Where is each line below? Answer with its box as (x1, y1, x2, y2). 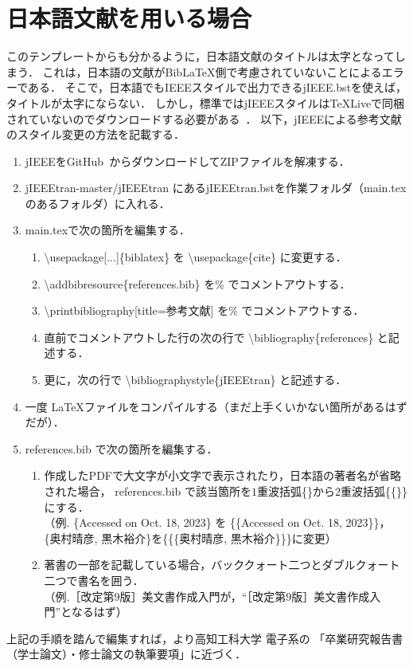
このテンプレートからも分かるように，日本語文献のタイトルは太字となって (6, 48, 395, 65)
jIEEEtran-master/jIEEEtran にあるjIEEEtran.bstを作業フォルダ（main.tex (25, 179, 407, 196)
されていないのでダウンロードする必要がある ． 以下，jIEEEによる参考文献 (6, 110, 402, 127)
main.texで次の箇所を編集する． (25, 222, 191, 238)
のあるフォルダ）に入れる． (25, 194, 170, 211)
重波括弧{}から (256, 483, 335, 499)
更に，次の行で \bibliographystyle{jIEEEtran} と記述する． (44, 371, 347, 388)
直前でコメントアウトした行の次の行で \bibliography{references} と (44, 328, 388, 345)
